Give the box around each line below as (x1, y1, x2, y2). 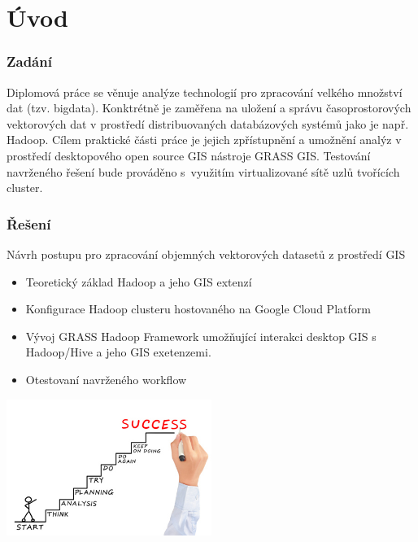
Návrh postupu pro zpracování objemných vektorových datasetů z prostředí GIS (7, 245, 406, 262)
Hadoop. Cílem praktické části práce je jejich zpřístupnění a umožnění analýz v (7, 131, 402, 148)
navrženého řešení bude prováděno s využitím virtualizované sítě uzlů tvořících (7, 163, 400, 180)
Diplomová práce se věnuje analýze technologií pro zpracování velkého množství (7, 83, 403, 100)
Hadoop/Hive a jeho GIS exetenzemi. (25, 343, 211, 361)
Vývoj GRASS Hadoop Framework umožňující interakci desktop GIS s (25, 327, 377, 344)
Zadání (7, 51, 52, 72)
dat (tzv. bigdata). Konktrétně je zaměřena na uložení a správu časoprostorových (7, 99, 411, 116)
